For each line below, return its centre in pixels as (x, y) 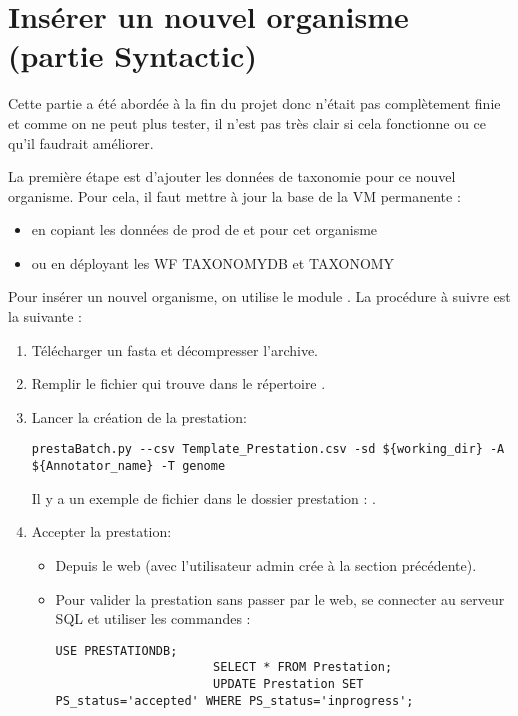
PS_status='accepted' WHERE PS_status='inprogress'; (234, 700)
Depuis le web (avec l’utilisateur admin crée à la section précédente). (266, 564)
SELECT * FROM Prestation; (303, 667)
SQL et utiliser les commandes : (153, 618)
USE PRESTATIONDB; (116, 650)
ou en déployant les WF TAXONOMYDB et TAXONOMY (213, 262)
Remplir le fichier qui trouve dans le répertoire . (178, 383)
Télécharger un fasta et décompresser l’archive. (175, 349)
